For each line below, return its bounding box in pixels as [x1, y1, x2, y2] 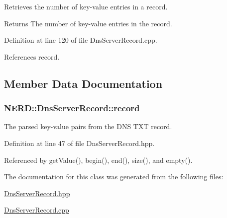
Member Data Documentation [4, 75, 163, 91]
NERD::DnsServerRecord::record [4, 102, 140, 114]
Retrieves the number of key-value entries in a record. [4, 1, 168, 11]
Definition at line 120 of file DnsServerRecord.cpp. [4, 35, 157, 45]
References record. [4, 51, 60, 62]
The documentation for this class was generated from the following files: [4, 171, 224, 182]
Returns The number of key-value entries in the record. [4, 18, 172, 28]
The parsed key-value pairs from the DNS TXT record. [4, 121, 172, 132]
